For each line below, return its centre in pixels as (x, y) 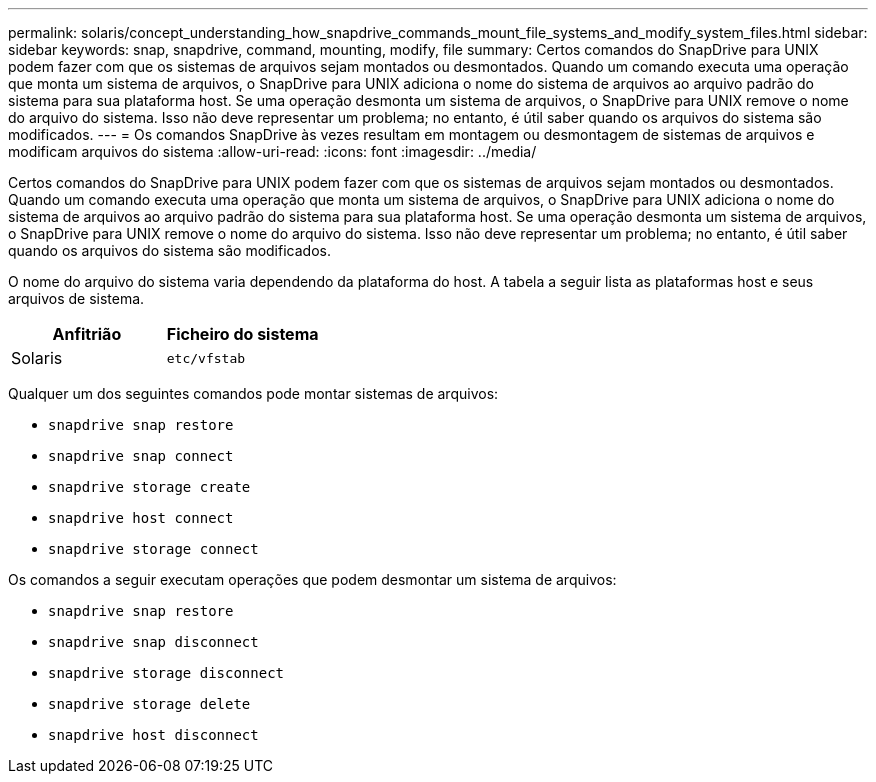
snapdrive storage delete (149, 704)
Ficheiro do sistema (242, 334)
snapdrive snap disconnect (153, 642)
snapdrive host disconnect (153, 735)
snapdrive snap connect (141, 456)
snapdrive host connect (141, 518)
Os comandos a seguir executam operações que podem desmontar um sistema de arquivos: (312, 579)
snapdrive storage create (149, 487)
